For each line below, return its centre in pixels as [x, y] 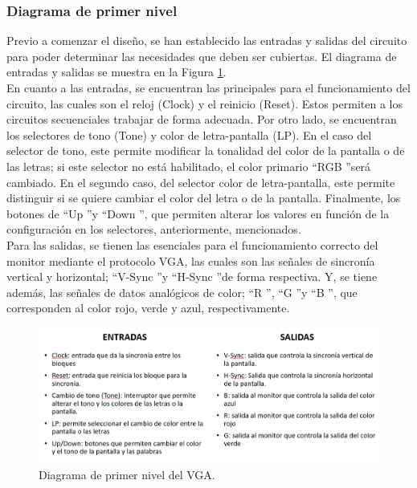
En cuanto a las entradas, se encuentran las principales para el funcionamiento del [208, 87]
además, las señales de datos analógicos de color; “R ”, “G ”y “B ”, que [182, 292]
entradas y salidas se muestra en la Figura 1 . [117, 72]
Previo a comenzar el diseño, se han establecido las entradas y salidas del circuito [207, 41]
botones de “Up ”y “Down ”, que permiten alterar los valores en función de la [198, 213]
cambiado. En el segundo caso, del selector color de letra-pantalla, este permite [201, 182]
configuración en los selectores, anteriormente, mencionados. [154, 229]
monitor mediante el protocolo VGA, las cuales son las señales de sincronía [191, 260]
